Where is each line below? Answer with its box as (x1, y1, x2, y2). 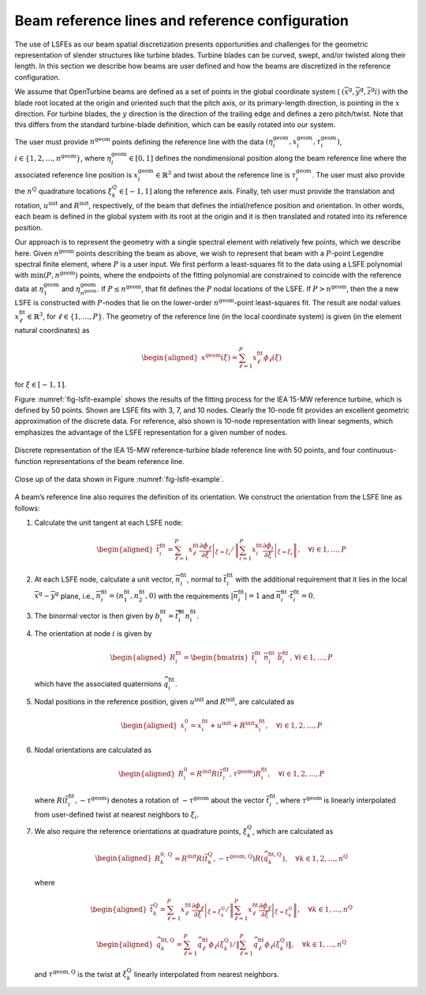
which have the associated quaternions (34, 679, 162, 689)
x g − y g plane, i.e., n (34, 590, 102, 600)
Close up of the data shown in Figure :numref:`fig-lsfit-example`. (14, 474, 225, 484)
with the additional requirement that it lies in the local (235, 574, 408, 584)
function (14, 456, 43, 466)
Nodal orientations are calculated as (34, 745, 152, 754)
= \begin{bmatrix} (183, 653, 249, 662)
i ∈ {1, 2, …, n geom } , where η (14, 152, 112, 163)
